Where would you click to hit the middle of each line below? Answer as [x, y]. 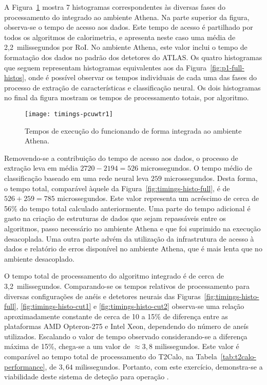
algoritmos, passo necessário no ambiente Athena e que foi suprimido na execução [132, 228]
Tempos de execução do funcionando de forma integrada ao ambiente [133, 130]
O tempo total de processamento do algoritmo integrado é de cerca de [114, 276]
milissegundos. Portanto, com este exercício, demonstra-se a [169, 366]
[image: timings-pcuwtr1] [69, 114]
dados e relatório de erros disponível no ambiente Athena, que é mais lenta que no [133, 249]
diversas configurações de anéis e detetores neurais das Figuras [102, 296]
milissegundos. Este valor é [197, 346]
